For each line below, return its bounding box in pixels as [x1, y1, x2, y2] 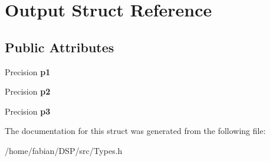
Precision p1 [5, 65, 51, 78]
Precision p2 [5, 85, 51, 98]
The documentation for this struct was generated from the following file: [5, 125, 266, 137]
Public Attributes [5, 38, 114, 56]
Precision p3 [5, 105, 51, 117]
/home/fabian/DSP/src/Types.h [5, 144, 123, 156]
